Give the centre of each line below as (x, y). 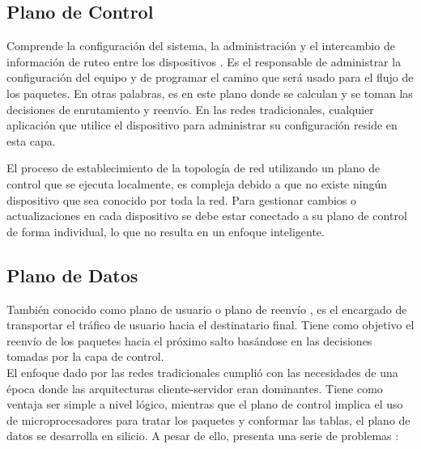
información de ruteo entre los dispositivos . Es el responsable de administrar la (204, 61)
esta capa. (31, 140)
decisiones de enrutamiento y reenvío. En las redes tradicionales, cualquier (190, 109)
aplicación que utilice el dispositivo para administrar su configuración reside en (202, 125)
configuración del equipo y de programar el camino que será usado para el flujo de (210, 77)
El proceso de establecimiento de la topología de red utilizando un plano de (193, 168)
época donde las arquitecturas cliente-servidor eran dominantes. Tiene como (195, 388)
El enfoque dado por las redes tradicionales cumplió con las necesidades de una (202, 372)
